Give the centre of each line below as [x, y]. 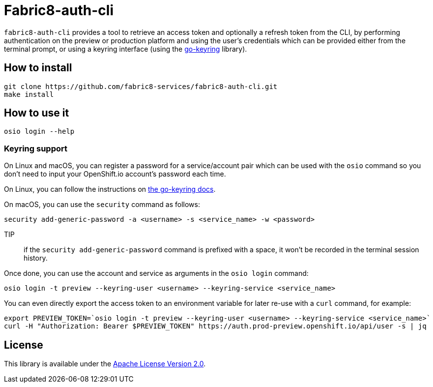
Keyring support [36, 148]
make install [29, 94]
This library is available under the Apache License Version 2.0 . [105, 364]
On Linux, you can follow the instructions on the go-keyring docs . [110, 189]
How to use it [37, 113]
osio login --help [39, 132]
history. [36, 258]
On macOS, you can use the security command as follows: [102, 205]
